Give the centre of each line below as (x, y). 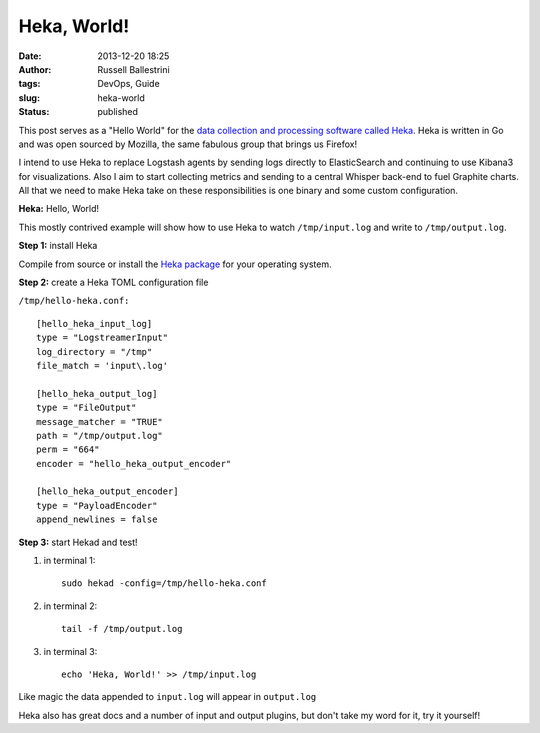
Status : (34, 112)
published (118, 112)
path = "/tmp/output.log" (100, 435)
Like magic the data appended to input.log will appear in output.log (167, 697)
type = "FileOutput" (86, 408)
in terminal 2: (70, 606)
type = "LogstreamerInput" (102, 338)
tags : (29, 84)
